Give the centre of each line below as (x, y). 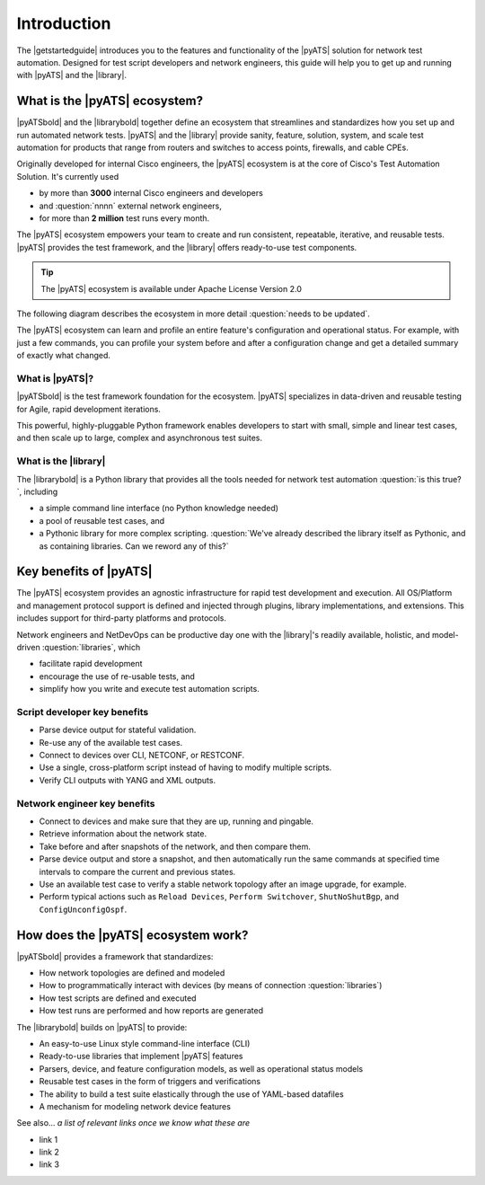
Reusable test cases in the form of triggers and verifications (150, 1082)
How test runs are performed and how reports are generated (151, 1011)
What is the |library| (61, 461)
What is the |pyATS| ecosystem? (110, 101)
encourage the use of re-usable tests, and (117, 676)
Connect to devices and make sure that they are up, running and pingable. (176, 821)
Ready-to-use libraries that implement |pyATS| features (141, 1057)
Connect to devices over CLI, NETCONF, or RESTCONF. (142, 756)
